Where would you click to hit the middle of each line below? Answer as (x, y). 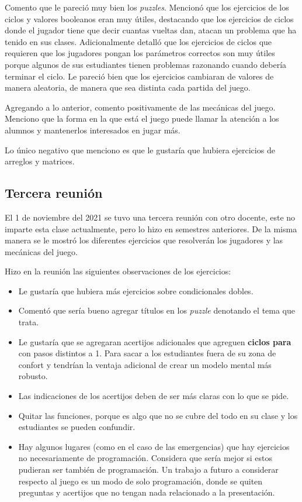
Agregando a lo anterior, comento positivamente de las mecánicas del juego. (140, 107)
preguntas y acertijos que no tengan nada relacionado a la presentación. (147, 492)
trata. (29, 322)
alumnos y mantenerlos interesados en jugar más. (93, 130)
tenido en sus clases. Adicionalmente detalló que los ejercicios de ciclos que (138, 41)
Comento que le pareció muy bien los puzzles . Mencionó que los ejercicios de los (147, 7)
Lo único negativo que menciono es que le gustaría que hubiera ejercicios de (140, 149)
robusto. (33, 376)
